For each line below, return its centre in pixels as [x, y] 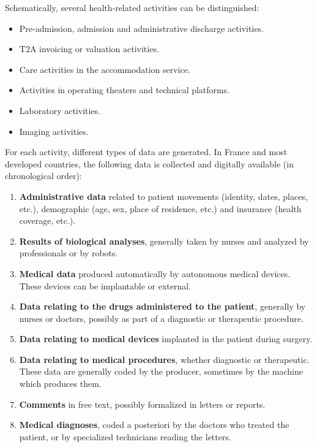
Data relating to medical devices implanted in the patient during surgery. [166, 339]
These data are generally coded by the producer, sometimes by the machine [161, 371]
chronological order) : [43, 176]
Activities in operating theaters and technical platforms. [125, 90]
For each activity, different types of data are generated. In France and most [146, 152]
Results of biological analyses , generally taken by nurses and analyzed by [164, 241]
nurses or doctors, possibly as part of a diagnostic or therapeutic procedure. [161, 318]
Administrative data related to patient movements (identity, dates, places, [163, 196]
